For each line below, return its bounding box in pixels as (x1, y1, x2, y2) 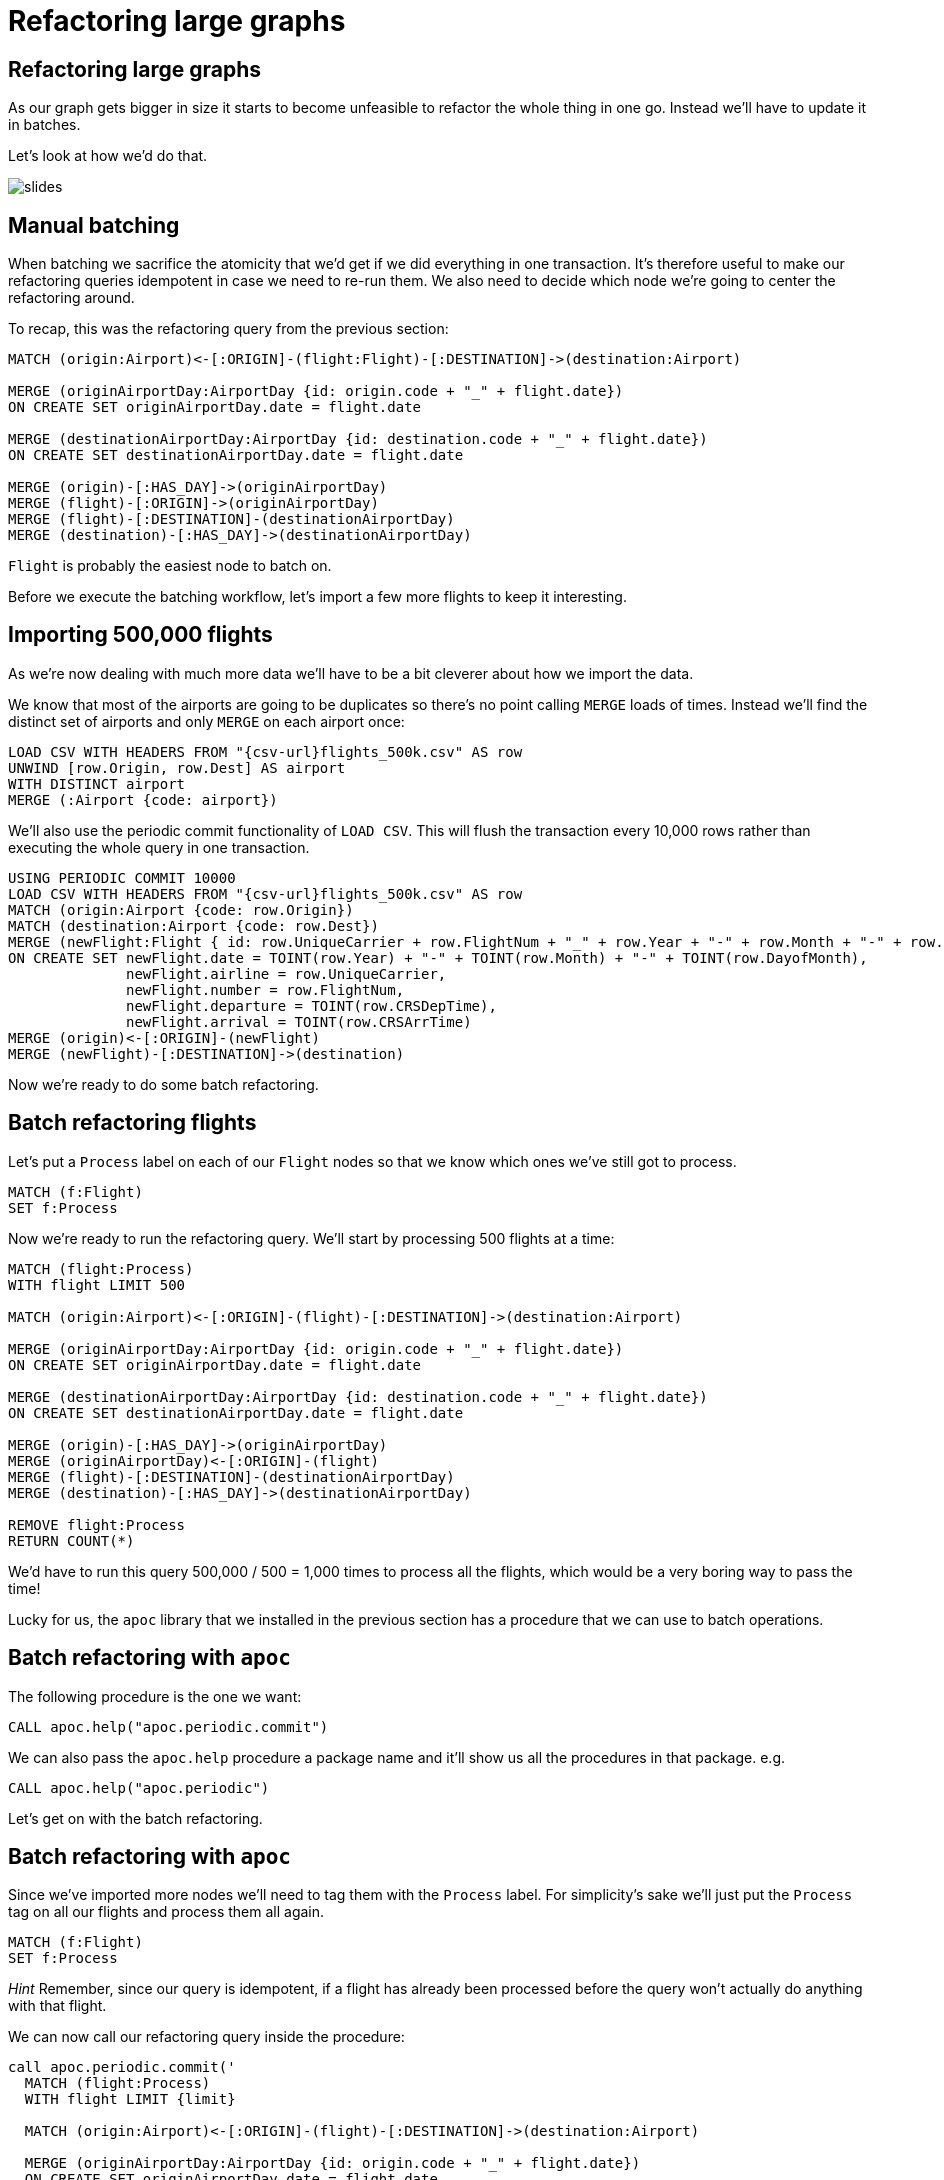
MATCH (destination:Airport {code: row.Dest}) (8, 917, 379, 934)
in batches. (8, 116, 81, 134)
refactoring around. (8, 289, 135, 307)
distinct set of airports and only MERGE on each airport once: (8, 712, 405, 730)
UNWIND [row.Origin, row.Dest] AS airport (8, 759, 346, 776)
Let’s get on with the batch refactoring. (8, 1809, 263, 1827)
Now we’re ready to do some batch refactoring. (8, 1075, 319, 1093)
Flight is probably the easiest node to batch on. (8, 557, 332, 575)
